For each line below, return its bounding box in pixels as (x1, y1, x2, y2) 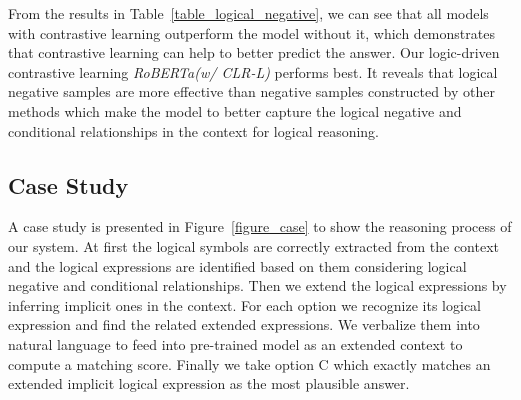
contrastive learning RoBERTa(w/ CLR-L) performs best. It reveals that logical (8, 61, 498, 82)
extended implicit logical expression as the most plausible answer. (8, 373, 410, 394)
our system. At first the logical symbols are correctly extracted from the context (8, 235, 499, 256)
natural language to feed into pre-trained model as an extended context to (8, 333, 463, 354)
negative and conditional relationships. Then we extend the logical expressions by (8, 275, 507, 296)
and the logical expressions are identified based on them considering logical (8, 255, 467, 276)
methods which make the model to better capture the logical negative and (8, 100, 462, 121)
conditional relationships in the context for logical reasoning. (8, 120, 379, 141)
